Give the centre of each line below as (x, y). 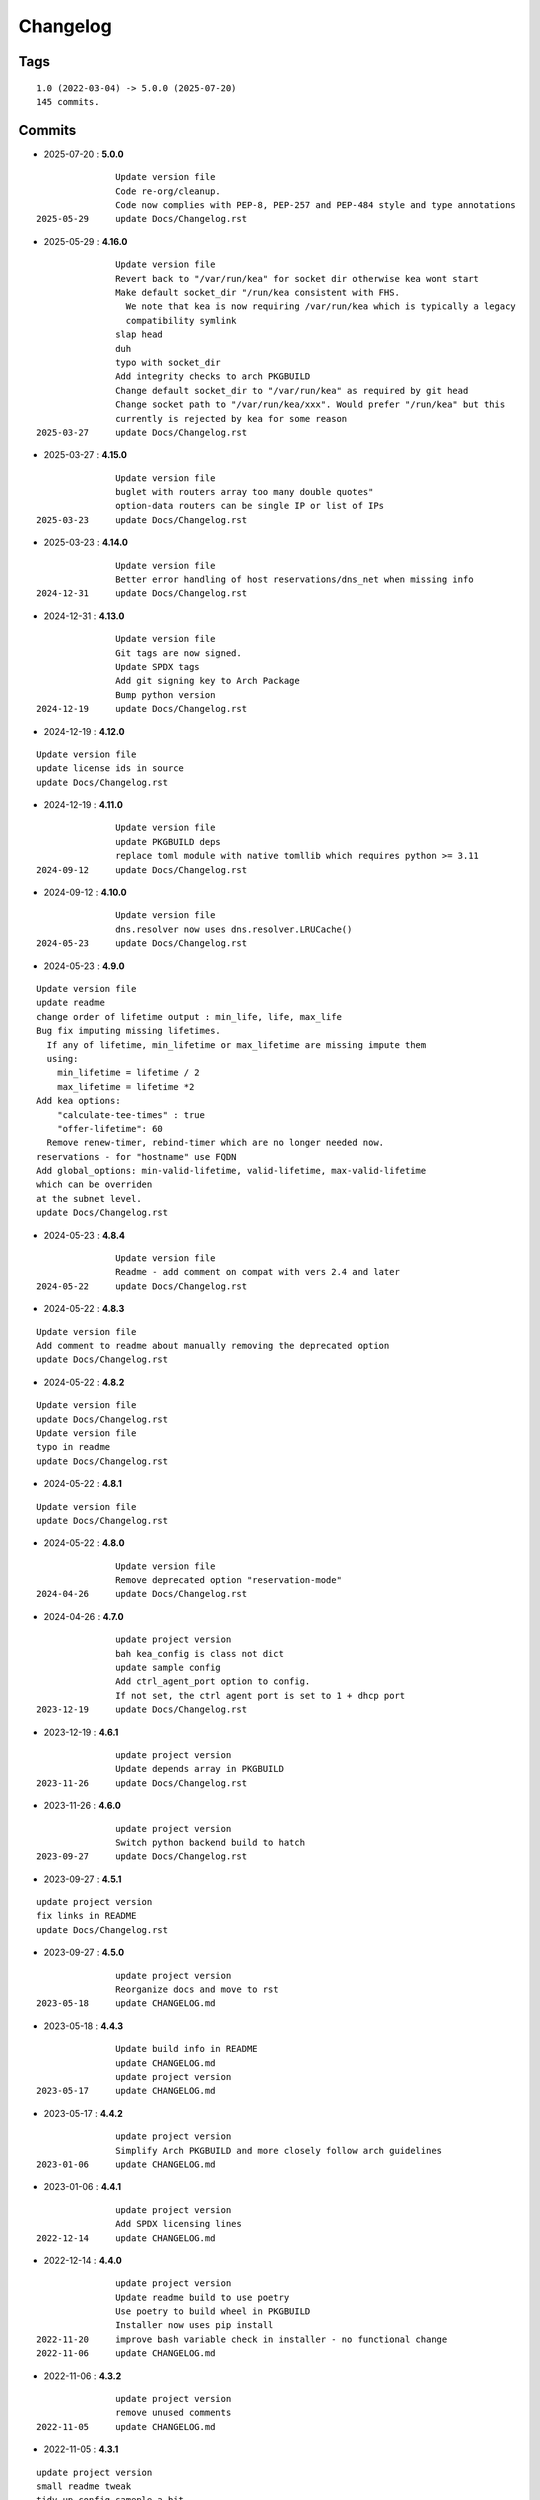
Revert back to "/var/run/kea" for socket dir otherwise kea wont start (297, 278)
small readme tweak (84, 2486)
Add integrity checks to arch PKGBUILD (213, 376)
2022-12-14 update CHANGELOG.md (126, 2238)
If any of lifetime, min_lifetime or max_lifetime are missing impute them (236, 1044)
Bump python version (165, 694)
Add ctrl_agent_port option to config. (213, 1681)
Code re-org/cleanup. (168, 191)
